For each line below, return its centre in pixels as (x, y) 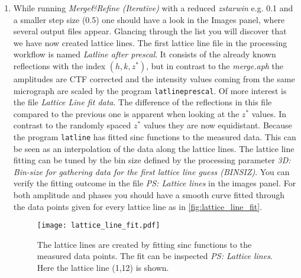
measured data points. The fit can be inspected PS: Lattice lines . (155, 256)
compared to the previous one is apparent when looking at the (126, 113)
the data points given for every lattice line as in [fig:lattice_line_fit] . (138, 206)
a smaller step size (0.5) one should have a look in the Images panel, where (149, 19)
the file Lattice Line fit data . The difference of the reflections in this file (143, 102)
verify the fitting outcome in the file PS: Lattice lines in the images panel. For (155, 183)
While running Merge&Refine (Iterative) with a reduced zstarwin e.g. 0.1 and (153, 8)
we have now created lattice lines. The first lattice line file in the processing (150, 42)
